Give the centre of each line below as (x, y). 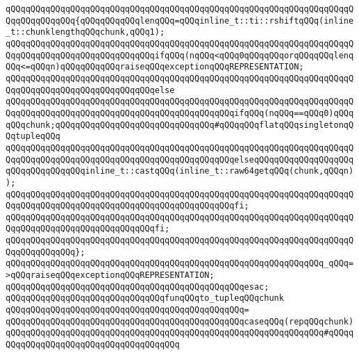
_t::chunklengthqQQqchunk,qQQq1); (85, 32)
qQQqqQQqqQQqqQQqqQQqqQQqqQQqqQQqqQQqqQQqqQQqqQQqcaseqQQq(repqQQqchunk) (180, 321)
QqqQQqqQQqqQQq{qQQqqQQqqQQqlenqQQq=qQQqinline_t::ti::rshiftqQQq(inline (180, 20)
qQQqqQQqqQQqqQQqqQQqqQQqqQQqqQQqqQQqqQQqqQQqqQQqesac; (137, 287)
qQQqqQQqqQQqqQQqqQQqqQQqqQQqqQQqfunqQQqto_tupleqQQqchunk (145, 298)
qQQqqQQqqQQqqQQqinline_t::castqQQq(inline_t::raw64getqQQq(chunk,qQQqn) (180, 171)
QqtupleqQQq (33, 137)
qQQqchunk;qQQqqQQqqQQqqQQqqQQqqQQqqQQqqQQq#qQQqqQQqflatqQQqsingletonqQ (180, 125)
